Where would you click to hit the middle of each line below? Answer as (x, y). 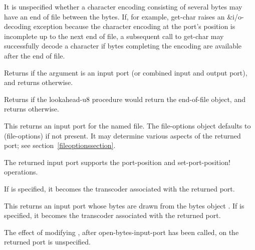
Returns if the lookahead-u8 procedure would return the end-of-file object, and (125, 99)
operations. (21, 172)
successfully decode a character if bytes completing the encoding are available (123, 46)
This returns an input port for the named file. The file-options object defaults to (127, 125)
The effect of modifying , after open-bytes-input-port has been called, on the (121, 232)
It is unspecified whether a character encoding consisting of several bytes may (123, 6)
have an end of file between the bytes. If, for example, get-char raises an (114, 16)
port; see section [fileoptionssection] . (60, 145)
